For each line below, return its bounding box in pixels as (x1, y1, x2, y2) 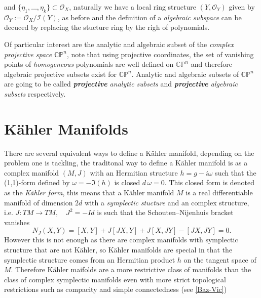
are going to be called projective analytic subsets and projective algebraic (4, 78, 238, 89)
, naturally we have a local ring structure (69, 2, 196, 12)
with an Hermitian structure (90, 167, 178, 178)
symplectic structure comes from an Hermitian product (4, 254, 175, 265)
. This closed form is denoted (164, 177, 255, 188)
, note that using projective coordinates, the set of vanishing (66, 49, 254, 59)
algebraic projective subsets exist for (4, 68, 117, 79)
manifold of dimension (4, 197, 73, 207)
